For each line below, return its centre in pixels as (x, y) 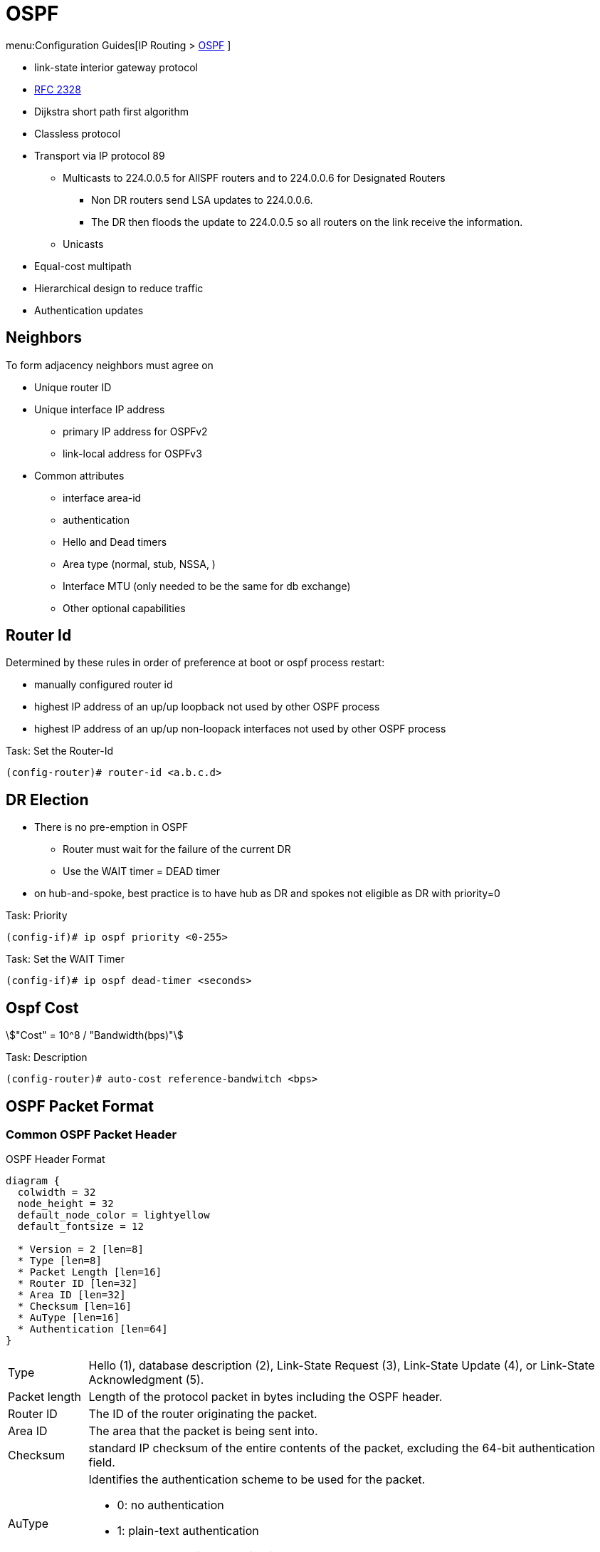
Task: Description (47, 1057)
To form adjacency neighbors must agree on (110, 365)
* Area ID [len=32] (72, 1295)
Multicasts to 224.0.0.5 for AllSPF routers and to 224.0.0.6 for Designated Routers (254, 177)
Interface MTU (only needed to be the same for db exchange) (207, 586)
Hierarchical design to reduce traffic (119, 288)
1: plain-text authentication (188, 1531)
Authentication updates (89, 310)
